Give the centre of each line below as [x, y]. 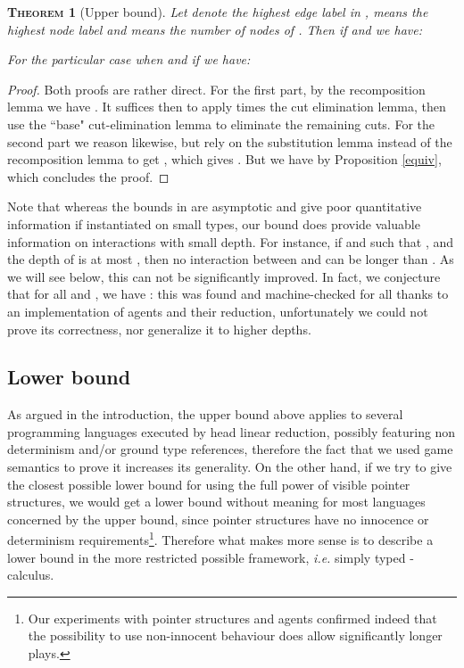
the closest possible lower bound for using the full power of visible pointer [209, 484]
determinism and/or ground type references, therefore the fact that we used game [230, 449]
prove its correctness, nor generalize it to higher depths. [159, 329]
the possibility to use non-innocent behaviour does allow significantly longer [235, 635]
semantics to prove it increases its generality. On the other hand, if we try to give [230, 467]
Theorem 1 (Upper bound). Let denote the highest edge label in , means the [218, 12]
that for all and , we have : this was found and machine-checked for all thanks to [228, 294]
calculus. [31, 575]
